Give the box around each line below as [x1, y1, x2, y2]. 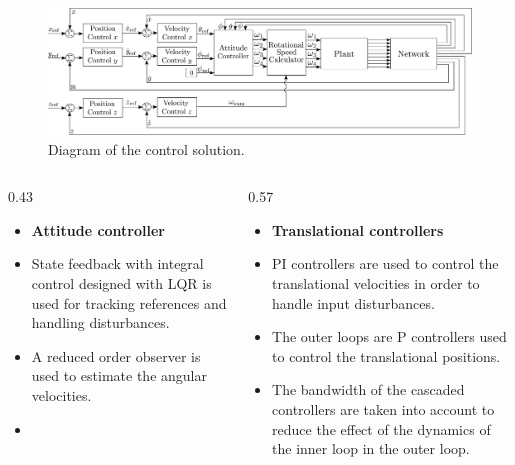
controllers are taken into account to [272, 399, 495, 420]
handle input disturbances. [272, 292, 435, 313]
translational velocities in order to [272, 273, 480, 294]
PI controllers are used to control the [272, 253, 499, 274]
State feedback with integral [31, 253, 204, 274]
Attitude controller [31, 219, 165, 240]
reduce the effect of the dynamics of [272, 418, 491, 439]
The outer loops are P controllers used [272, 326, 507, 347]
